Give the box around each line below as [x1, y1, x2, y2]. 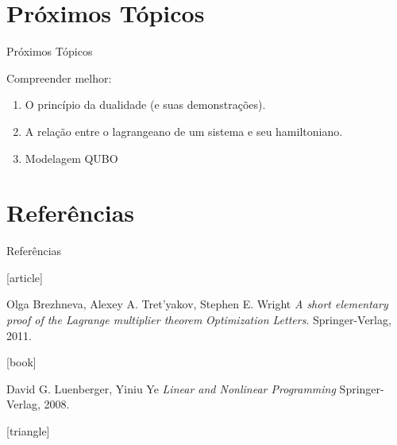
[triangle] [6, 422, 50, 439]
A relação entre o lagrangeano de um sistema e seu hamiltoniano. [25, 122, 343, 139]
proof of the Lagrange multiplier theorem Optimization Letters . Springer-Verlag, [6, 311, 391, 327]
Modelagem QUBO [25, 149, 118, 166]
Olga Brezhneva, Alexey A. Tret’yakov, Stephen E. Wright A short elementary [6, 296, 388, 312]
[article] [6, 269, 43, 285]
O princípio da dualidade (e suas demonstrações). [25, 96, 266, 113]
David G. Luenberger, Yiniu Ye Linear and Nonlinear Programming [6, 380, 336, 397]
